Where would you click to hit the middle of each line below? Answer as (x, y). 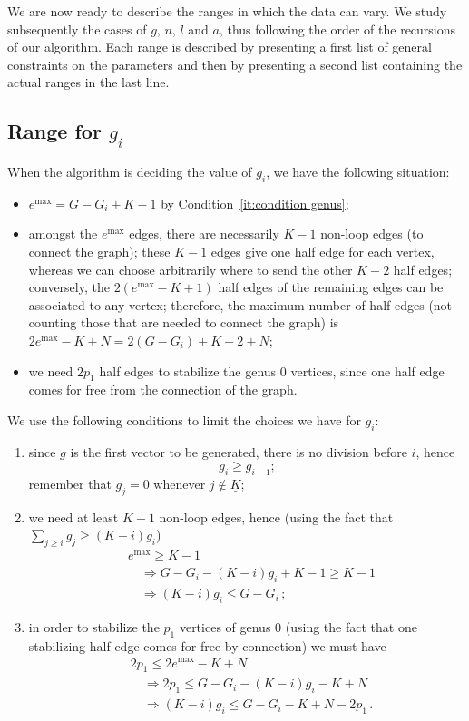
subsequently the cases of (77, 29)
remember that (70, 484)
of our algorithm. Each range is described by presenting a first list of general (220, 47)
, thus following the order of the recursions (337, 29)
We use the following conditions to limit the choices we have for (184, 419)
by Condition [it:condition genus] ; (255, 203)
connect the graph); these (99, 251)
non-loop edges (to (372, 234)
